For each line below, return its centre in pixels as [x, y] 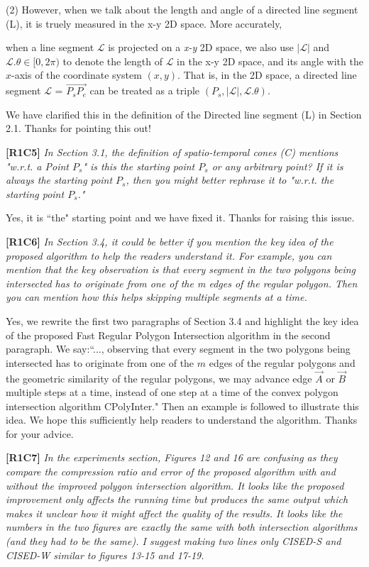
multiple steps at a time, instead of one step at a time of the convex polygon [172, 392]
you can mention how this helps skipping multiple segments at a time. [156, 297]
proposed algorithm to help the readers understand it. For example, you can [169, 255]
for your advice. [40, 433]
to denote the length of [112, 61]
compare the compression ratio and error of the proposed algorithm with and [171, 472]
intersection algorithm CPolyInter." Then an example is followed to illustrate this [182, 406]
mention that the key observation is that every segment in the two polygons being [181, 269]
